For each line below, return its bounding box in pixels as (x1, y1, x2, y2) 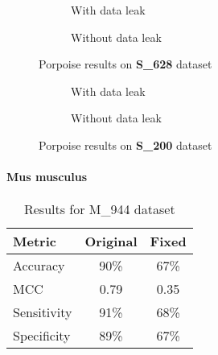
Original (84, 232, 138, 251)
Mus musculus (6, 168, 88, 185)
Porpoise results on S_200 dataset (39, 136, 212, 153)
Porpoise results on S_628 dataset (39, 56, 212, 72)
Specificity (13, 326, 71, 345)
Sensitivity (13, 303, 72, 322)
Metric (13, 232, 56, 251)
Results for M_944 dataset (23, 200, 175, 219)
